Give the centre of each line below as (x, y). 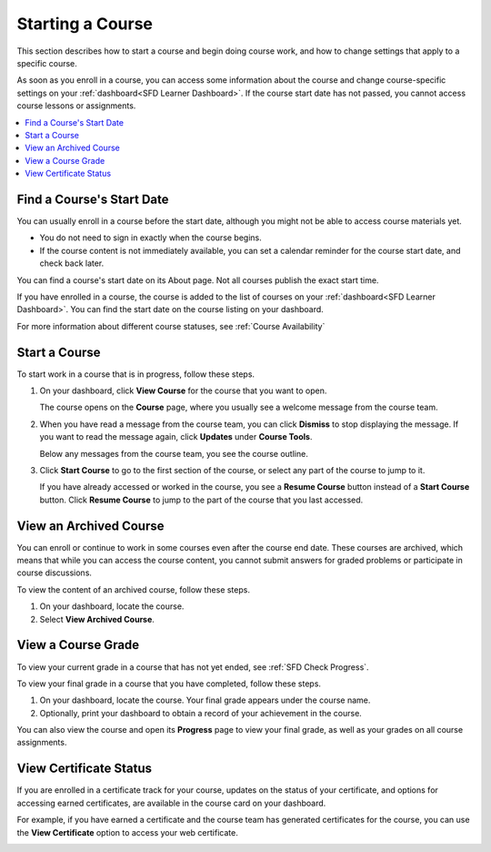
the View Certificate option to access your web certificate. (127, 832)
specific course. (47, 63)
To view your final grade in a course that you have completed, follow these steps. (169, 684)
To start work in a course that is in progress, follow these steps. (135, 374)
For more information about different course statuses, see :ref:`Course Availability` (171, 326)
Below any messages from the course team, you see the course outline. (174, 453)
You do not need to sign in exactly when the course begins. (151, 238)
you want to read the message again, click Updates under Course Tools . (176, 437)
